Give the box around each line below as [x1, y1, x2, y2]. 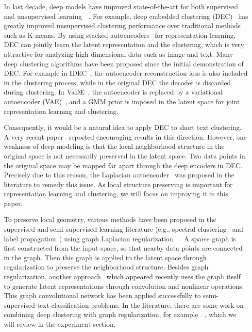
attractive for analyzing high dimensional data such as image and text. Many [4, 48, 234, 59]
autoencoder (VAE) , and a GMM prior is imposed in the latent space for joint [4, 96, 240, 106]
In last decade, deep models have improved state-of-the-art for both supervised [4, 1, 238, 11]
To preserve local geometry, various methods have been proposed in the [4, 214, 217, 224]
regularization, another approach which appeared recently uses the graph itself [4, 271, 241, 282]
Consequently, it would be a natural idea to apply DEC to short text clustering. [4, 122, 242, 132]
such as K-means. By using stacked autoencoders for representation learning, [4, 30, 235, 40]
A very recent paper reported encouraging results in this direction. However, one [4, 131, 247, 142]
